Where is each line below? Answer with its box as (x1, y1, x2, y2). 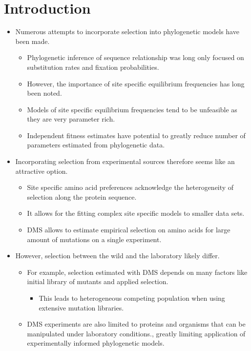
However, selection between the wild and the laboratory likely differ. (15, 250, 220, 261)
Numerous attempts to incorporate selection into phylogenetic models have (15, 26, 239, 37)
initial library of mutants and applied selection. (27, 276, 168, 287)
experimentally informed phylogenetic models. (27, 338, 165, 348)
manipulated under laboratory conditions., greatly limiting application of (27, 328, 246, 338)
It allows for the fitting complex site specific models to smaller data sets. (27, 208, 245, 218)
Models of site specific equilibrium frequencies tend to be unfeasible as (27, 104, 237, 114)
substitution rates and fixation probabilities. (27, 62, 159, 72)
